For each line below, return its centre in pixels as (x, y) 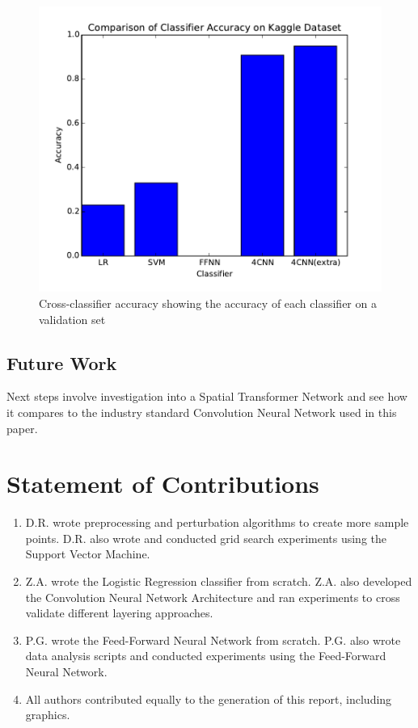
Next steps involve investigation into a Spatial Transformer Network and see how (207, 396)
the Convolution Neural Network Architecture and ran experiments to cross (213, 597)
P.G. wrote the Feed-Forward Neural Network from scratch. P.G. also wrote (213, 640)
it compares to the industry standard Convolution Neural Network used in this (202, 412)
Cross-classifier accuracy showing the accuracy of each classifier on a (208, 303)
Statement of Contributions (163, 484)
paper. (22, 428)
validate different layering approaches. (119, 613)
